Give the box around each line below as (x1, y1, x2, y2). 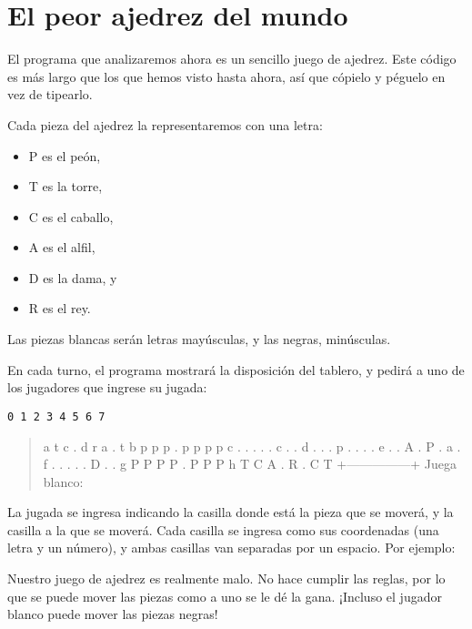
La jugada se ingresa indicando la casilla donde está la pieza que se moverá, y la (7, 502, 454, 522)
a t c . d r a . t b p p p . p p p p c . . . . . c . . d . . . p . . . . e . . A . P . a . (43, 436, 461, 455)
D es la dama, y (28, 268, 117, 287)
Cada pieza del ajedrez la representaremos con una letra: (7, 115, 323, 134)
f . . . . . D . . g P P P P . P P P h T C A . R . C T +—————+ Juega (43, 454, 457, 473)
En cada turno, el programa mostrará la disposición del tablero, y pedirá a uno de (7, 360, 465, 379)
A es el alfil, (28, 238, 95, 257)
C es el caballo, (28, 207, 114, 226)
